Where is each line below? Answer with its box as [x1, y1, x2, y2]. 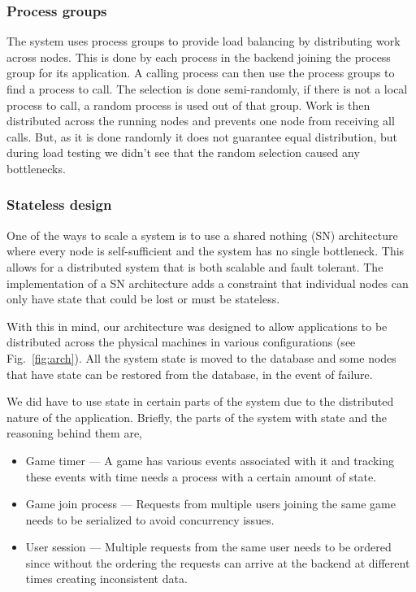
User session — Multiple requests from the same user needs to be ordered [25, 538, 392, 555]
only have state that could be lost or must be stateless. [6, 290, 280, 307]
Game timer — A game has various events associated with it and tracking [25, 451, 395, 468]
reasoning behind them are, [6, 424, 143, 442]
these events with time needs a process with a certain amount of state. [25, 468, 377, 485]
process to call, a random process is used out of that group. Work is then [6, 96, 370, 113]
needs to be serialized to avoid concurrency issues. [25, 511, 275, 528]
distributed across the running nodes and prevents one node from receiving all [6, 112, 395, 129]
